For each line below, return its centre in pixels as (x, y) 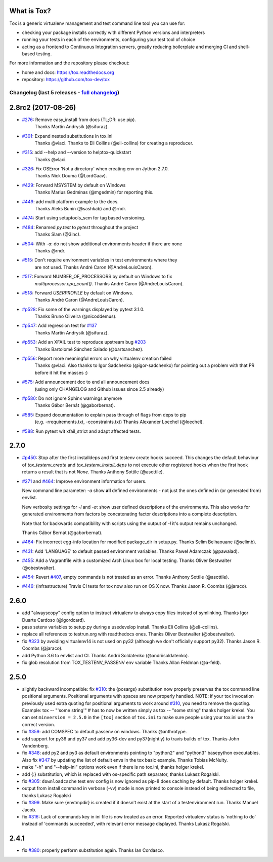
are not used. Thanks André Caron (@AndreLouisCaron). (94, 267)
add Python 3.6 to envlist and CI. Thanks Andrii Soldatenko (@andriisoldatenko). (105, 655)
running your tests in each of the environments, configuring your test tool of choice (109, 40)
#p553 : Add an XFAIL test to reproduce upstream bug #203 (84, 342)
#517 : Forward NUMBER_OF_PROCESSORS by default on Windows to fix (97, 277)
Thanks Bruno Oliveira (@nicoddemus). (76, 316)
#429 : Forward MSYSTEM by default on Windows (74, 185)
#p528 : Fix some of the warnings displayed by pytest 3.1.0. (83, 309)
